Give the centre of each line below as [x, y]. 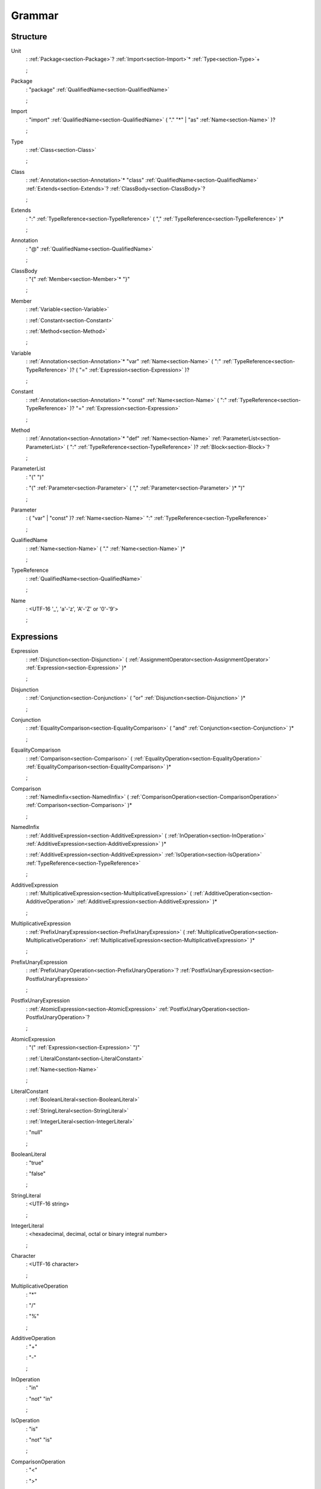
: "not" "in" [39, 1398]
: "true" [35, 1163]
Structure [29, 37]
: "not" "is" [39, 1440]
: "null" [34, 1132]
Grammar [35, 15]
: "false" [36, 1173]
